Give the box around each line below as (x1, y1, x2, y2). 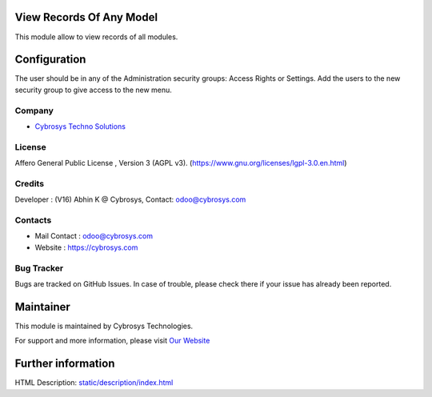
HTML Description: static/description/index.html (14, 378, 174, 387)
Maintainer (14, 300, 71, 314)
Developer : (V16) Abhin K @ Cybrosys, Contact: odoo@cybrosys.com (14, 194, 246, 204)
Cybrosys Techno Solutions (34, 121, 126, 131)
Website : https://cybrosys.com (34, 243, 138, 252)
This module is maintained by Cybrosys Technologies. (14, 321, 194, 331)
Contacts (14, 215, 52, 226)
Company (14, 105, 54, 116)
